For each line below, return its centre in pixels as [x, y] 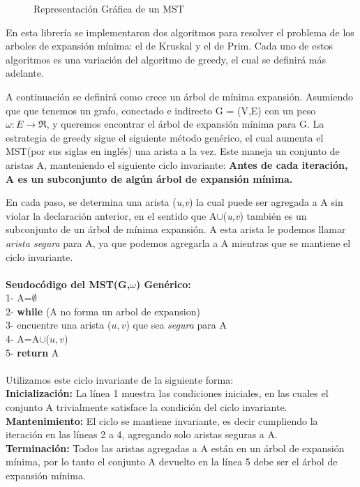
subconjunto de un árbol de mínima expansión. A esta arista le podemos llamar [176, 229]
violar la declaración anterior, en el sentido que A [111, 215]
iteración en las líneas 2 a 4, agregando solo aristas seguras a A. [142, 434]
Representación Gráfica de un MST [109, 8]
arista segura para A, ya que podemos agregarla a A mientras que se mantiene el [178, 242]
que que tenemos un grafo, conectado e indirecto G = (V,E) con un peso [161, 110]
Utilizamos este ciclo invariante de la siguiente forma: [120, 379]
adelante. [25, 73]
